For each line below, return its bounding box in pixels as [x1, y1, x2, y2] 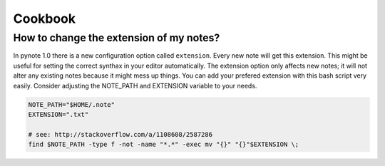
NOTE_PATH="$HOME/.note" [28, 100, 115, 108]
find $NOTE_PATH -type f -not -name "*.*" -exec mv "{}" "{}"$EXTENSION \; [28, 140, 299, 149]
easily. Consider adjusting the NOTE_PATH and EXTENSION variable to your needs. [13, 81, 257, 90]
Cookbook [13, 11, 76, 26]
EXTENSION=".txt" [28, 110, 89, 118]
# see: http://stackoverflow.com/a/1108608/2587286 [28, 130, 213, 138]
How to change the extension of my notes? [13, 31, 220, 44]
